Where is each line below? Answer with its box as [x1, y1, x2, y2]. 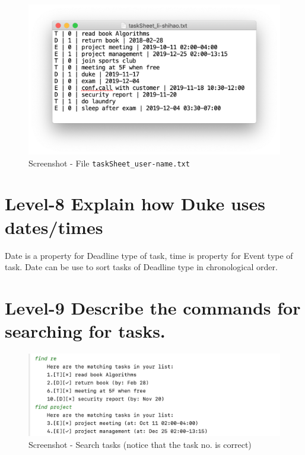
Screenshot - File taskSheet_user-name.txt [28, 156, 190, 169]
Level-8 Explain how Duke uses [5, 191, 265, 216]
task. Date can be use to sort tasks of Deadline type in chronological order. [5, 261, 278, 273]
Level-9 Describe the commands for [5, 295, 301, 319]
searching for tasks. [5, 319, 166, 343]
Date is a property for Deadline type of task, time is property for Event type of [5, 249, 293, 261]
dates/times [5, 214, 103, 239]
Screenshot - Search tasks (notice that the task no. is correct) [28, 438, 252, 450]
